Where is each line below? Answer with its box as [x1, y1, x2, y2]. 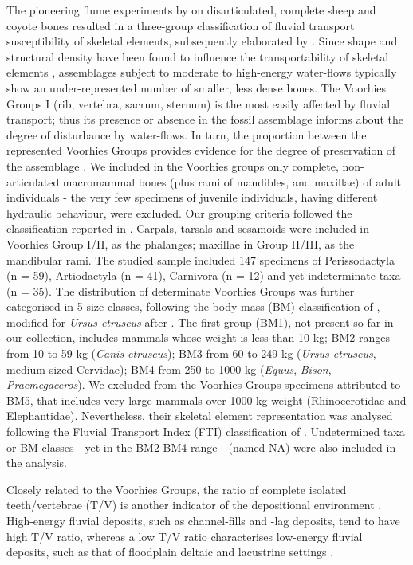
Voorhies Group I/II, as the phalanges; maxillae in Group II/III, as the [6, 235, 355, 252]
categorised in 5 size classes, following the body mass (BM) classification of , [6, 298, 380, 315]
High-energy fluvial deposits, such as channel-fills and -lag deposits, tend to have [6, 512, 400, 528]
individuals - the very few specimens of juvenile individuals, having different [6, 189, 378, 206]
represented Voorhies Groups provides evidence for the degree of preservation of [6, 142, 396, 159]
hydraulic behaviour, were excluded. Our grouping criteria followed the [6, 204, 352, 221]
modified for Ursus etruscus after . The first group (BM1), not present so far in [6, 313, 394, 330]
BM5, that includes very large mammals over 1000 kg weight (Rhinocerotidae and [6, 391, 407, 408]
